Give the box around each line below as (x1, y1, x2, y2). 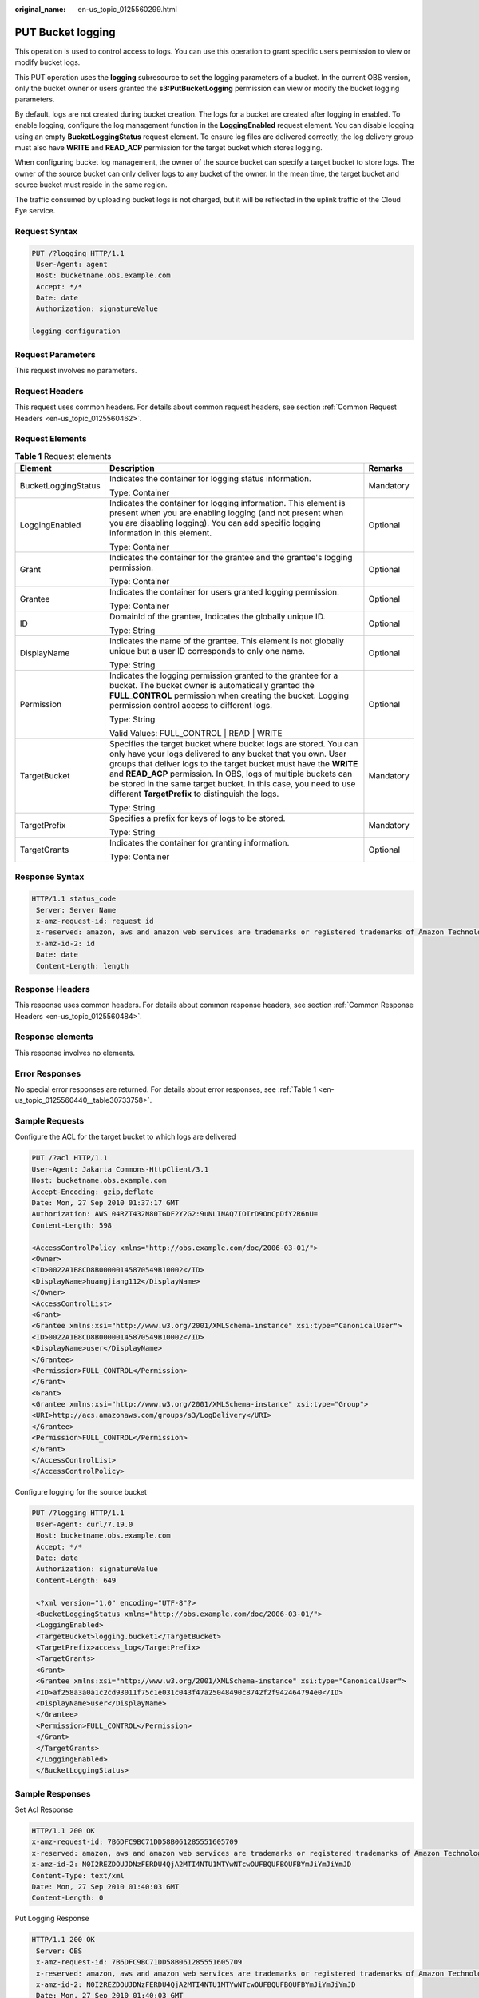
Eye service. (14, 205, 56, 215)
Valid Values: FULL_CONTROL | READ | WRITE (109, 728, 283, 739)
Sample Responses (14, 1788, 91, 1799)
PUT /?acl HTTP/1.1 (31, 1153, 108, 1163)
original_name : (14, 5, 66, 14)
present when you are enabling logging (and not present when (109, 507, 344, 519)
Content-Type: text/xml (31, 1871, 125, 1880)
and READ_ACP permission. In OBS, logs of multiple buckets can (109, 768, 353, 779)
